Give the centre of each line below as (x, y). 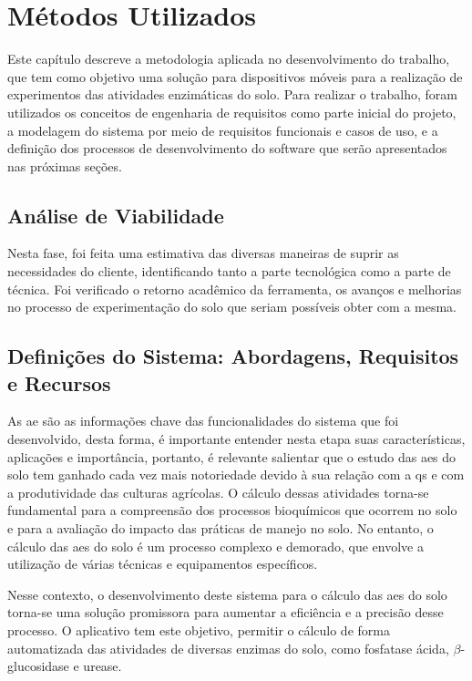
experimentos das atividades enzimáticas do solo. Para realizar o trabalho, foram (232, 94)
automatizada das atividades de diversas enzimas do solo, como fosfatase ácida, (228, 648)
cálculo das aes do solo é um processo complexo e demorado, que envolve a (215, 546)
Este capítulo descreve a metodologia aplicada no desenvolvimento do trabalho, (229, 59)
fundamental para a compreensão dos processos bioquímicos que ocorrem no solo (232, 510)
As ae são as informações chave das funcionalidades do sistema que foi (203, 421)
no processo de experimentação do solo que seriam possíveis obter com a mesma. (232, 307)
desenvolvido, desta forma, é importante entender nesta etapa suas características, (236, 439)
